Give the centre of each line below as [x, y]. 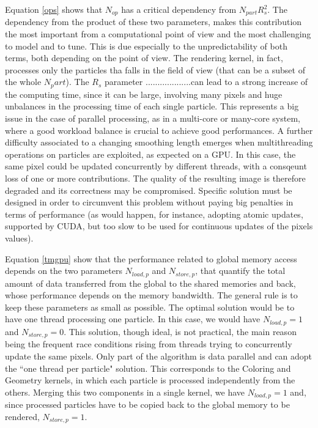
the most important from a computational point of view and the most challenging [158, 34]
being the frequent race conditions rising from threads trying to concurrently [149, 344]
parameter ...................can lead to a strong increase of [206, 82]
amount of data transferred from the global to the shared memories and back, [150, 283]
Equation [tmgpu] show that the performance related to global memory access [151, 258]
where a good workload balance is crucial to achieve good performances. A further [159, 130]
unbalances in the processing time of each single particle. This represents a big [152, 106]
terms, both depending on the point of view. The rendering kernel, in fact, [144, 58]
